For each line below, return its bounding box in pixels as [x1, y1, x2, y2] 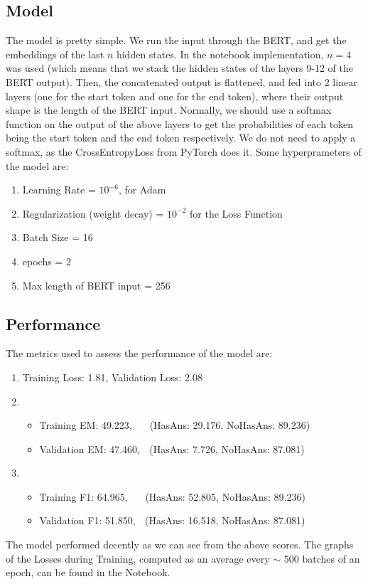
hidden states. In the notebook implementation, [116, 46, 324, 61]
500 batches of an [283, 551, 360, 566]
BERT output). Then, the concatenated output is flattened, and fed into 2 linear [6, 74, 357, 89]
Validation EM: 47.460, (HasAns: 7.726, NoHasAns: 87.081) [39, 441, 305, 456]
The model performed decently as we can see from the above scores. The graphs [6, 537, 354, 552]
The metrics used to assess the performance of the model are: [6, 346, 273, 361]
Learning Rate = [22, 182, 96, 197]
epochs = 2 [22, 253, 71, 268]
